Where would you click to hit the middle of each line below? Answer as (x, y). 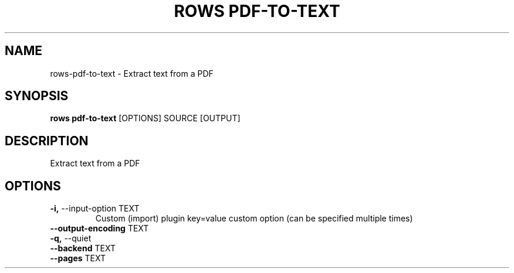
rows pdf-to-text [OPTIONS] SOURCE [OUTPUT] (145, 118)
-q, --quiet (71, 238)
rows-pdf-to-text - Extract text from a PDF (132, 73)
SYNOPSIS (37, 96)
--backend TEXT (83, 248)
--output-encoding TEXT (99, 228)
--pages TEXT (78, 258)
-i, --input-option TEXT (95, 209)
